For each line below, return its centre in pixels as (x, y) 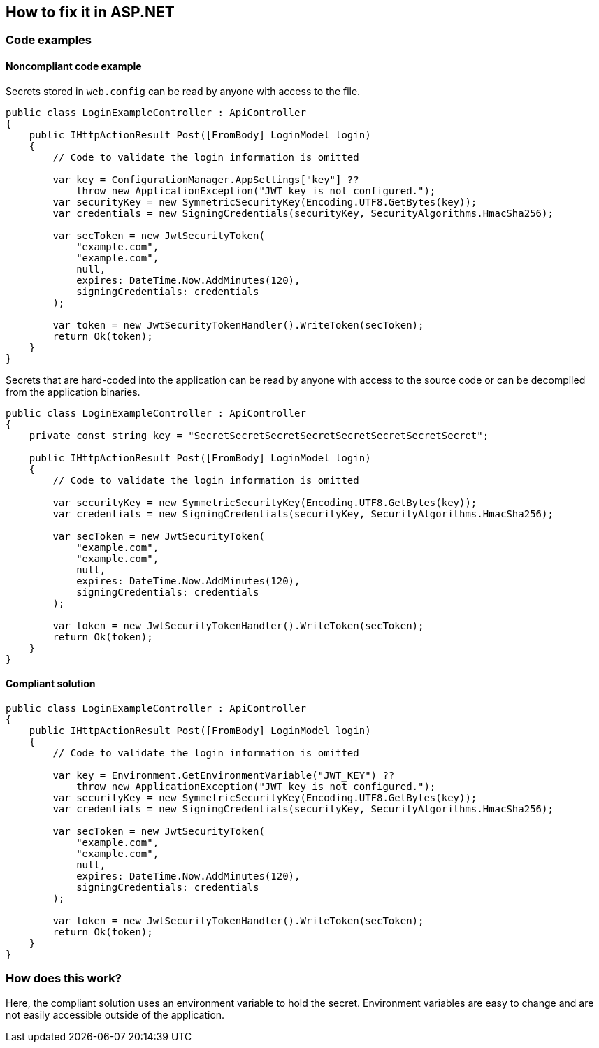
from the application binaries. (73, 392)
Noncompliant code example (74, 66)
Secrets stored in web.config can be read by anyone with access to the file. (183, 91)
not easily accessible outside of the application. (115, 1014)
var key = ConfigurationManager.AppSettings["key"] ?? (206, 179)
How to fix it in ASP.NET (90, 12)
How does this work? (64, 978)
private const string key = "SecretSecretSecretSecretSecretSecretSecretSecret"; (259, 435)
